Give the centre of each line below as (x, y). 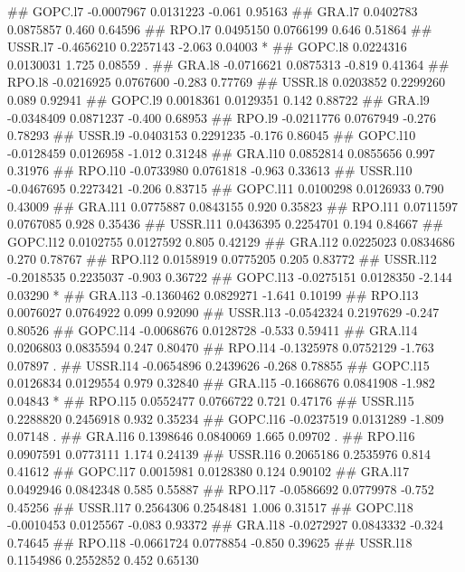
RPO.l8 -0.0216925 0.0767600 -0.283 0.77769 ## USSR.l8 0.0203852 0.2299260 (226, 82)
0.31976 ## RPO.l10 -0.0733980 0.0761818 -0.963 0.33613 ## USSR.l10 (210, 170)
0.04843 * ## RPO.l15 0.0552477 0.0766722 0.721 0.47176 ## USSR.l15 (211, 401)
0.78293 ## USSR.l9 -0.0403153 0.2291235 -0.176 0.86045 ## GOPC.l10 (212, 135)
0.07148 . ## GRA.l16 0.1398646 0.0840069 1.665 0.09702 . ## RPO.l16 (211, 436)
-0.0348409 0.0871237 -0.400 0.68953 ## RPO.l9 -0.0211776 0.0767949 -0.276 (222, 117)
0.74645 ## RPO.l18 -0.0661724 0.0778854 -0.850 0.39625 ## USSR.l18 (210, 542)
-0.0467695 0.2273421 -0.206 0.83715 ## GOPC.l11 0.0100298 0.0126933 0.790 (226, 188)
